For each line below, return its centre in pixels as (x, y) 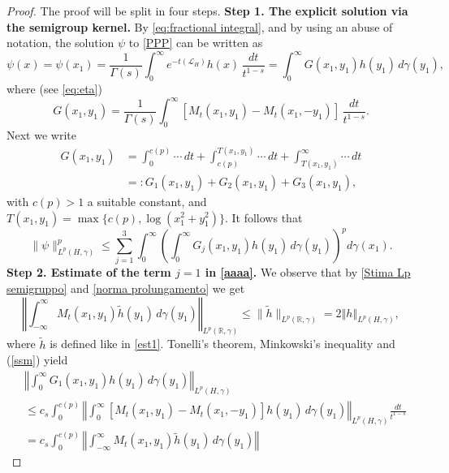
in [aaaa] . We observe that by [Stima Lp (308, 272)
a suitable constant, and (147, 201)
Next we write (41, 134)
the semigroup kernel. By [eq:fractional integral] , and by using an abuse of (200, 26)
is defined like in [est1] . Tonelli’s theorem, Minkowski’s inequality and (222, 344)
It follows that (267, 217)
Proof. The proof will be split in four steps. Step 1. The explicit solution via (207, 11)
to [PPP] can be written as (196, 43)
